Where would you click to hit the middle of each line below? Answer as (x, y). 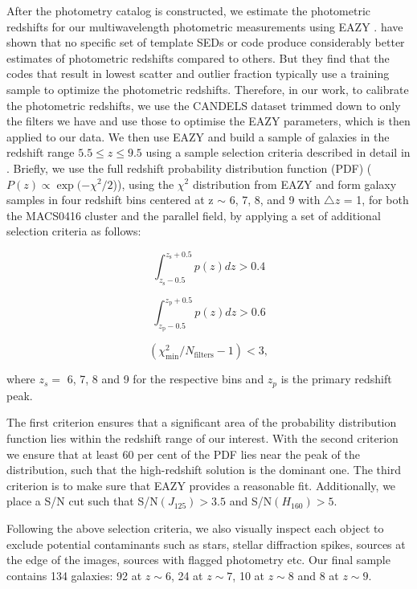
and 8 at (318, 575)
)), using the (143, 184)
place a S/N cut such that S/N (82, 501)
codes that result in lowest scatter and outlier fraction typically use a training (198, 74)
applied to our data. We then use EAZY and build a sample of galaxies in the (198, 136)
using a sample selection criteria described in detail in (278, 152)
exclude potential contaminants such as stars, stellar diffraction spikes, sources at (206, 544)
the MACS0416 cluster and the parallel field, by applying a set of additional (194, 215)
